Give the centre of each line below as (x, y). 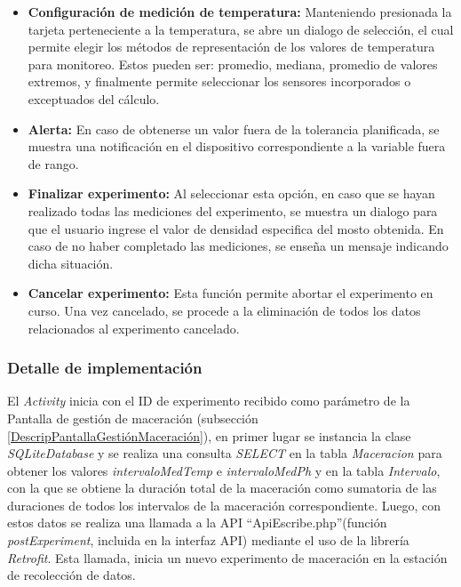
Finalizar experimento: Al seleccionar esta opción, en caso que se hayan (231, 193)
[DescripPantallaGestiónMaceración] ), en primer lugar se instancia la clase (209, 435)
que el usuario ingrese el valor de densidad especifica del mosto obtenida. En (236, 228)
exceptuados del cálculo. (94, 98)
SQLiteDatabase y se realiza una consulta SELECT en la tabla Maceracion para (225, 453)
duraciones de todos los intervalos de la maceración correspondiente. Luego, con (224, 505)
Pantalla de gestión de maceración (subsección (133, 418)
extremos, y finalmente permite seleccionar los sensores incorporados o (219, 81)
